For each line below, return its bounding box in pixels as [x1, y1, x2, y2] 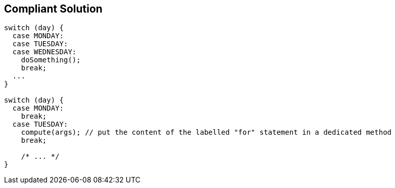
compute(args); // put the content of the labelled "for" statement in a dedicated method [21, 128, 392, 137]
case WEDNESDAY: [12, 48, 77, 56]
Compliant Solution [4, 3, 103, 15]
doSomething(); [21, 56, 81, 64]
